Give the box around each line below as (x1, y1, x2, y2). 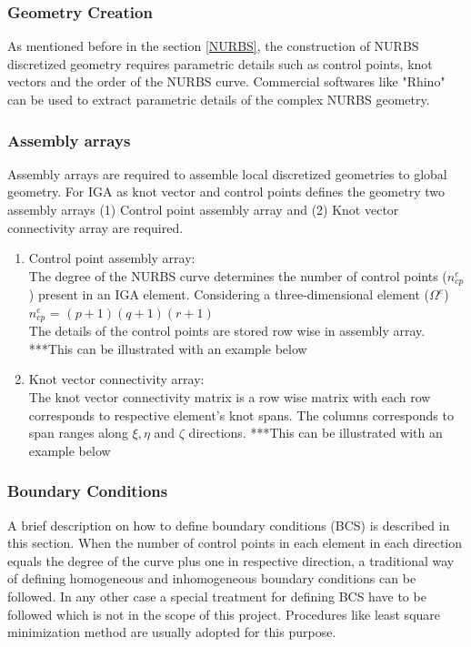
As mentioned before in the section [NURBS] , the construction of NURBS (7, 36, 419, 56)
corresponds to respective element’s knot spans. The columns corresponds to (28, 405, 454, 424)
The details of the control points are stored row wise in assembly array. (28, 321, 426, 340)
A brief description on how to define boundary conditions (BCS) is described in (7, 515, 450, 534)
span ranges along (28, 423, 128, 442)
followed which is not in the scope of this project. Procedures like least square (7, 604, 441, 623)
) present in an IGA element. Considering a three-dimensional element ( (28, 285, 430, 304)
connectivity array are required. (7, 217, 184, 237)
